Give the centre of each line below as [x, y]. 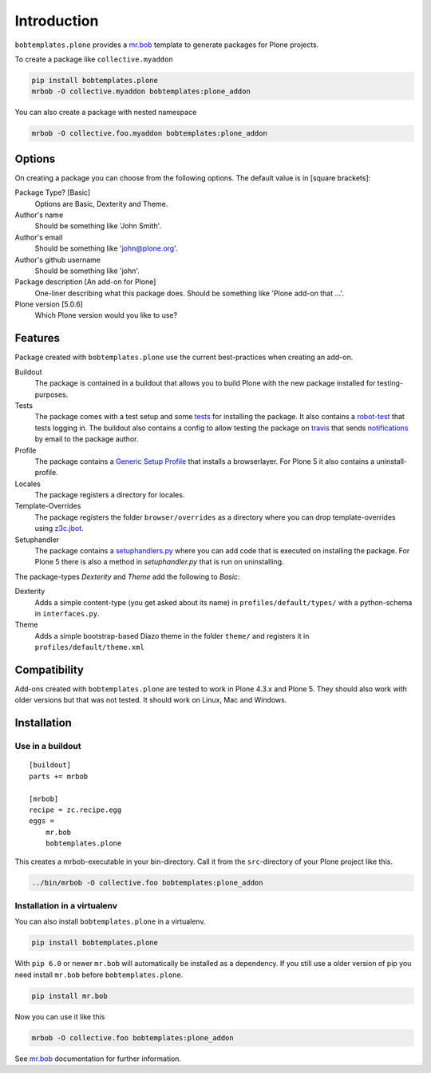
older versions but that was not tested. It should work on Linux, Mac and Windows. [151, 700]
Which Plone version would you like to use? [106, 315]
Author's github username [58, 259]
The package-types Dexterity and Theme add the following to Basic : [127, 576]
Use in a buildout [48, 746]
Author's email [39, 237]
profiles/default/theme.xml [90, 647]
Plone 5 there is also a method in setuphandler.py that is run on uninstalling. [159, 562]
